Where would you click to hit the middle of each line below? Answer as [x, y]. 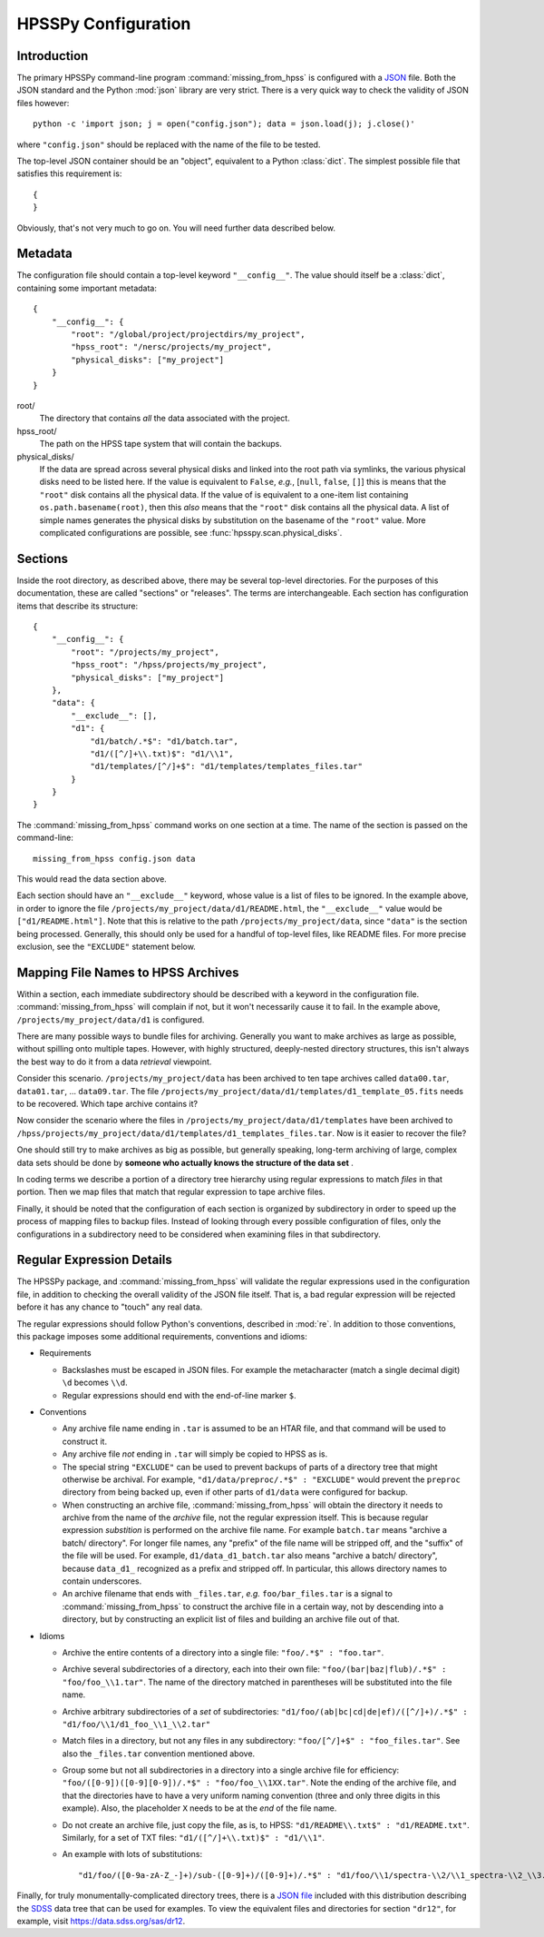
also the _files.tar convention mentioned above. [159, 1754]
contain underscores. [102, 1581]
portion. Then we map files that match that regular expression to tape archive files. [171, 1192]
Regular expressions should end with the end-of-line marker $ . [179, 1395]
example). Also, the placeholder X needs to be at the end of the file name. [199, 1808]
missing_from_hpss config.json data [114, 859]
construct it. [85, 1441]
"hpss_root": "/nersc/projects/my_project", [171, 347]
